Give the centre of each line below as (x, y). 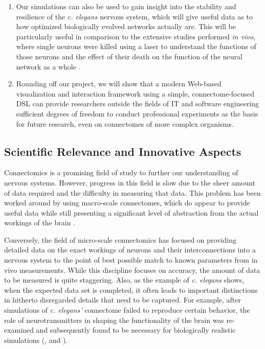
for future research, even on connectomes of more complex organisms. (125, 123)
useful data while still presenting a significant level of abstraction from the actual (131, 212)
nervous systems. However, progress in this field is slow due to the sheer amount (130, 182)
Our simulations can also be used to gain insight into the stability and (126, 6)
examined (19, 330)
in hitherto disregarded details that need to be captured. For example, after (123, 300)
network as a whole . (48, 66)
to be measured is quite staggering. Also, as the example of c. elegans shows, (124, 280)
